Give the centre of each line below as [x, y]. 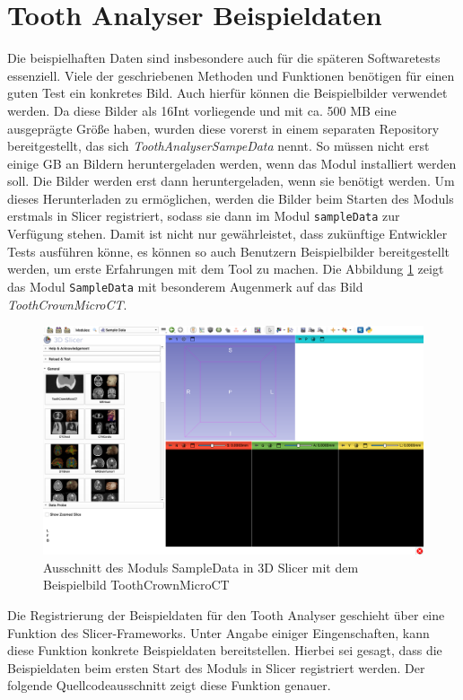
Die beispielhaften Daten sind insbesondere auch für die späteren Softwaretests [224, 58]
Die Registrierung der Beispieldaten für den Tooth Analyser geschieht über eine [226, 615]
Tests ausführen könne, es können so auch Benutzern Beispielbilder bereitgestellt [229, 251]
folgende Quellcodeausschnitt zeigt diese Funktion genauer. [169, 685]
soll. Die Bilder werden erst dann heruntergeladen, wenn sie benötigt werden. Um [231, 181]
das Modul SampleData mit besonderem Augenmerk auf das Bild [185, 286]
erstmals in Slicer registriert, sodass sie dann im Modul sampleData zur [204, 216]
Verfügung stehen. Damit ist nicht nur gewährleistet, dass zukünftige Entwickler [227, 234]
